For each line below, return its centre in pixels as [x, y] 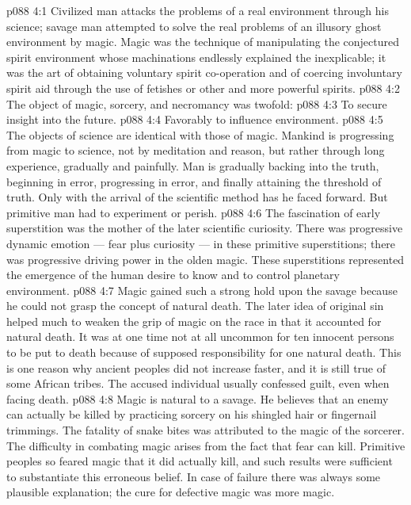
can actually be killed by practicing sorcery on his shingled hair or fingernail [192, 414]
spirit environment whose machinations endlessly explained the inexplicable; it [196, 57]
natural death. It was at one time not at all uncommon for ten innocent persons [200, 337]
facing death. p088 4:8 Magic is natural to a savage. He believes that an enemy [198, 398]
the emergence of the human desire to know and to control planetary [173, 275]
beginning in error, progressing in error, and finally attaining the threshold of [194, 181]
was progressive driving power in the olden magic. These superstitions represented [205, 259]
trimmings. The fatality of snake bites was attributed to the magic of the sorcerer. [205, 430]
